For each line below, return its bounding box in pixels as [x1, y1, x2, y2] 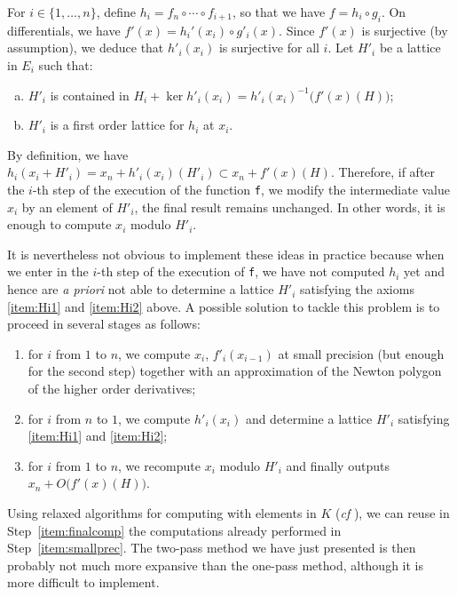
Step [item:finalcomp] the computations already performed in [7, 521, 342, 539]
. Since [279, 20, 315, 39]
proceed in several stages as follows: [7, 314, 201, 333]
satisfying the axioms [299, 280, 414, 298]
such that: [38, 55, 93, 74]
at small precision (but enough [278, 344, 445, 362]
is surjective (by [361, 20, 448, 39]
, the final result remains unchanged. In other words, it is [134, 197, 445, 216]
